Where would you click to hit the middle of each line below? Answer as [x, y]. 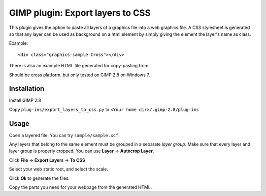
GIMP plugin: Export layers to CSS [80, 13]
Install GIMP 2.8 [25, 100]
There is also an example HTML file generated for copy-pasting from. [79, 66]
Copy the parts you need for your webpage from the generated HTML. [81, 187]
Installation [27, 89]
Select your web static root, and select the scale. [59, 169]
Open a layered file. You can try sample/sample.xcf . [65, 135]
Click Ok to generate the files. [39, 178]
